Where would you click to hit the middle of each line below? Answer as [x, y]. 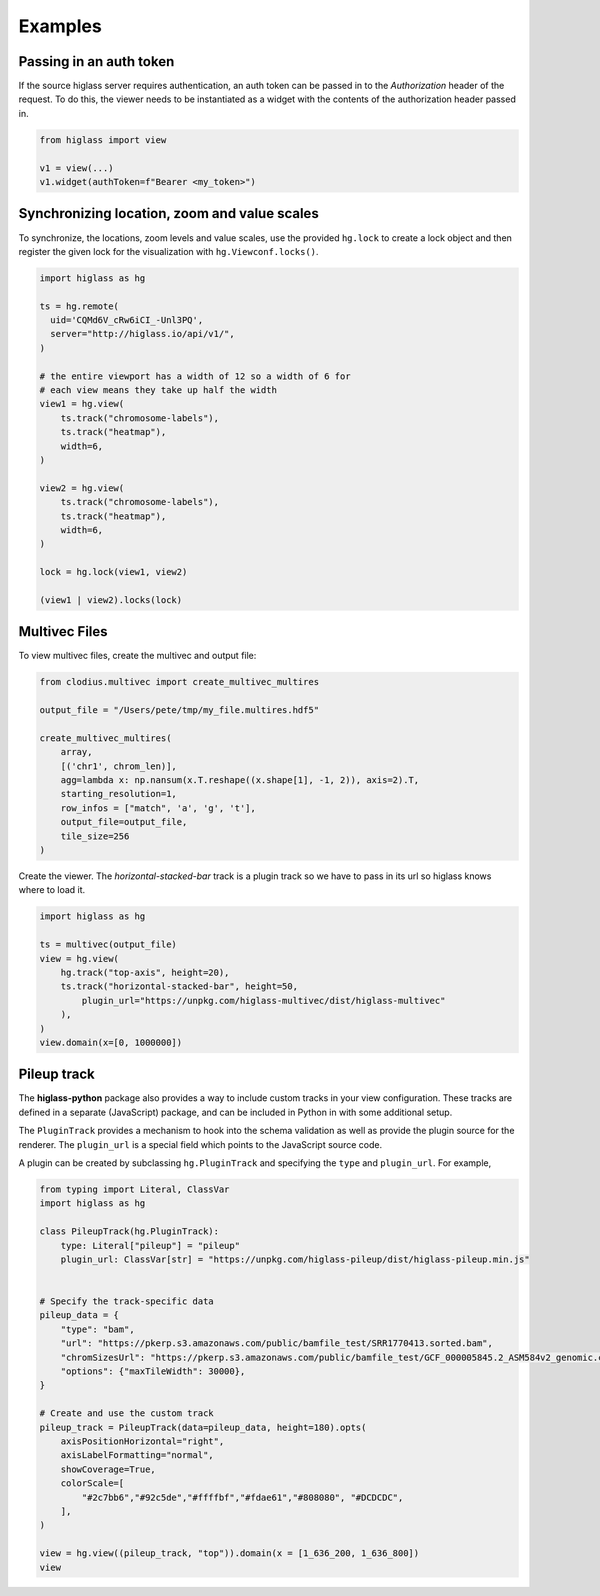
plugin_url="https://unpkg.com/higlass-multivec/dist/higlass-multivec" [263, 1000]
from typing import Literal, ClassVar [134, 1189]
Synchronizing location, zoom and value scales [168, 213]
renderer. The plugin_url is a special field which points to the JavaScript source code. [200, 1144]
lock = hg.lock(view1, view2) [113, 572]
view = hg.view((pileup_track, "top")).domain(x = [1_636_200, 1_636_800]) [229, 1553]
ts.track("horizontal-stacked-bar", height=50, [179, 986]
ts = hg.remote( [79, 306]
